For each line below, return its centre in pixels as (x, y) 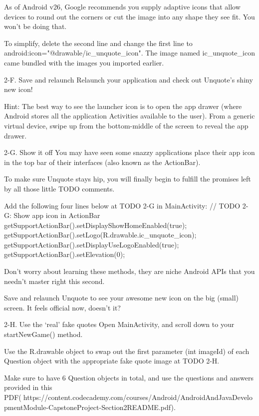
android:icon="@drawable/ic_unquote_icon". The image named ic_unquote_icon (129, 53)
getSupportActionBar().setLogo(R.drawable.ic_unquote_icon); (100, 235)
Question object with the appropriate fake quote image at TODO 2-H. (112, 361)
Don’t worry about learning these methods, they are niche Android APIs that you (129, 271)
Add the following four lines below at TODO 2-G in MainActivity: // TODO (122, 205)
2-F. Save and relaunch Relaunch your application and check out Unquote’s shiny (129, 79)
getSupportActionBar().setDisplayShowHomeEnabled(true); (96, 225)
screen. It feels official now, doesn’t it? (62, 307)
